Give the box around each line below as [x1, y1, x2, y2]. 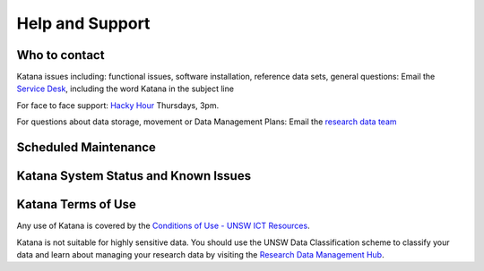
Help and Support [16, 13, 151, 33]
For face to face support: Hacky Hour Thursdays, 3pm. [16, 99, 220, 111]
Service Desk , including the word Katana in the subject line [16, 83, 235, 94]
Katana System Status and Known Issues [16, 168, 251, 183]
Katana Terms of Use [16, 197, 136, 212]
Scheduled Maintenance [16, 140, 157, 156]
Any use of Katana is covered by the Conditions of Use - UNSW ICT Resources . [16, 220, 310, 232]
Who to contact [16, 47, 105, 63]
